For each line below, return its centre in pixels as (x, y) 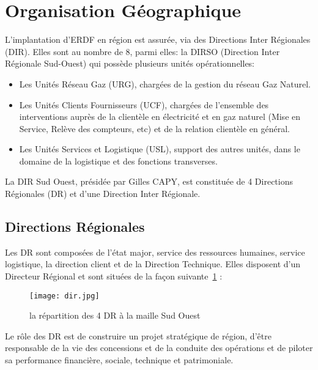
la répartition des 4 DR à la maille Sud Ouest (115, 315)
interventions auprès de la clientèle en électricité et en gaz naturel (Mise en (160, 117)
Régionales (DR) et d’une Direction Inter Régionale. (103, 194)
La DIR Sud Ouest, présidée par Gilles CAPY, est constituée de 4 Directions (149, 181)
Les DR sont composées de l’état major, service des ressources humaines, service (155, 252)
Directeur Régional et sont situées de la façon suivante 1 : (114, 276)
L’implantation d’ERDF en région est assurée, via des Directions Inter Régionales (158, 39)
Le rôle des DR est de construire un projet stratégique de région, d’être (138, 335)
